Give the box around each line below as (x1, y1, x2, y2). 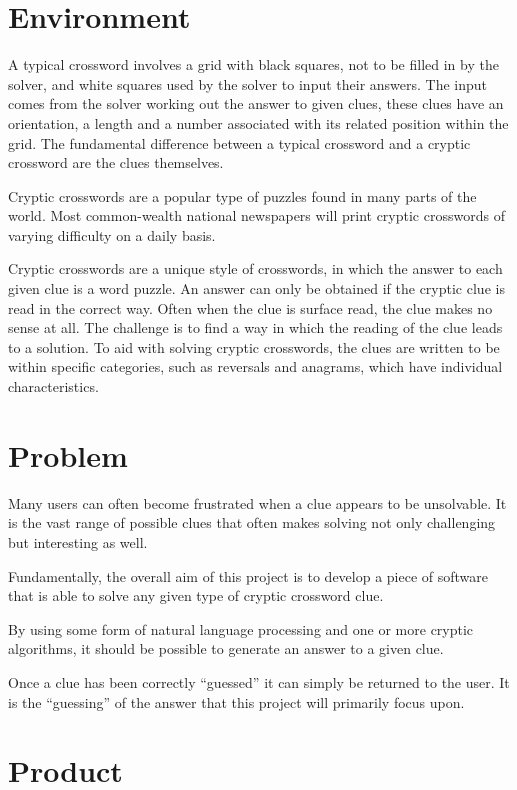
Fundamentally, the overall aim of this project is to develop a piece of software (8, 565, 489, 586)
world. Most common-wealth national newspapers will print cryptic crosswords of (8, 205, 505, 226)
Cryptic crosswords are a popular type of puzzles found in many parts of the (8, 185, 477, 206)
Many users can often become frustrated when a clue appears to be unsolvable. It (8, 492, 507, 513)
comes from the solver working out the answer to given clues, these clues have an (8, 93, 504, 114)
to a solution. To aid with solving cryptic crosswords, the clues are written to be (8, 336, 500, 357)
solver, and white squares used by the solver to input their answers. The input (8, 73, 488, 94)
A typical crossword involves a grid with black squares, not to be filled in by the (8, 54, 499, 75)
